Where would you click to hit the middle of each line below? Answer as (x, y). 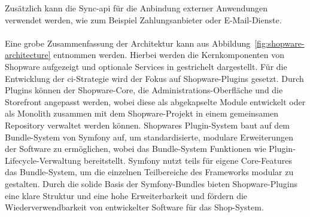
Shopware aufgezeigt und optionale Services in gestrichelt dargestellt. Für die (146, 66)
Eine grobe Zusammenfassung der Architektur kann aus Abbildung (128, 43)
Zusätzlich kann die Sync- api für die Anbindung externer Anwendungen (136, 8)
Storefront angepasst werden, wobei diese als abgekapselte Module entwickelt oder (155, 101)
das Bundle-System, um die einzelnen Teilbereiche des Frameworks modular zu (149, 172)
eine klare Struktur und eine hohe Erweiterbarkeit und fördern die (126, 195)
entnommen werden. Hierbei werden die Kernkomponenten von (169, 55)
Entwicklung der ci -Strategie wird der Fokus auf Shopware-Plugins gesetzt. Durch (154, 78)
